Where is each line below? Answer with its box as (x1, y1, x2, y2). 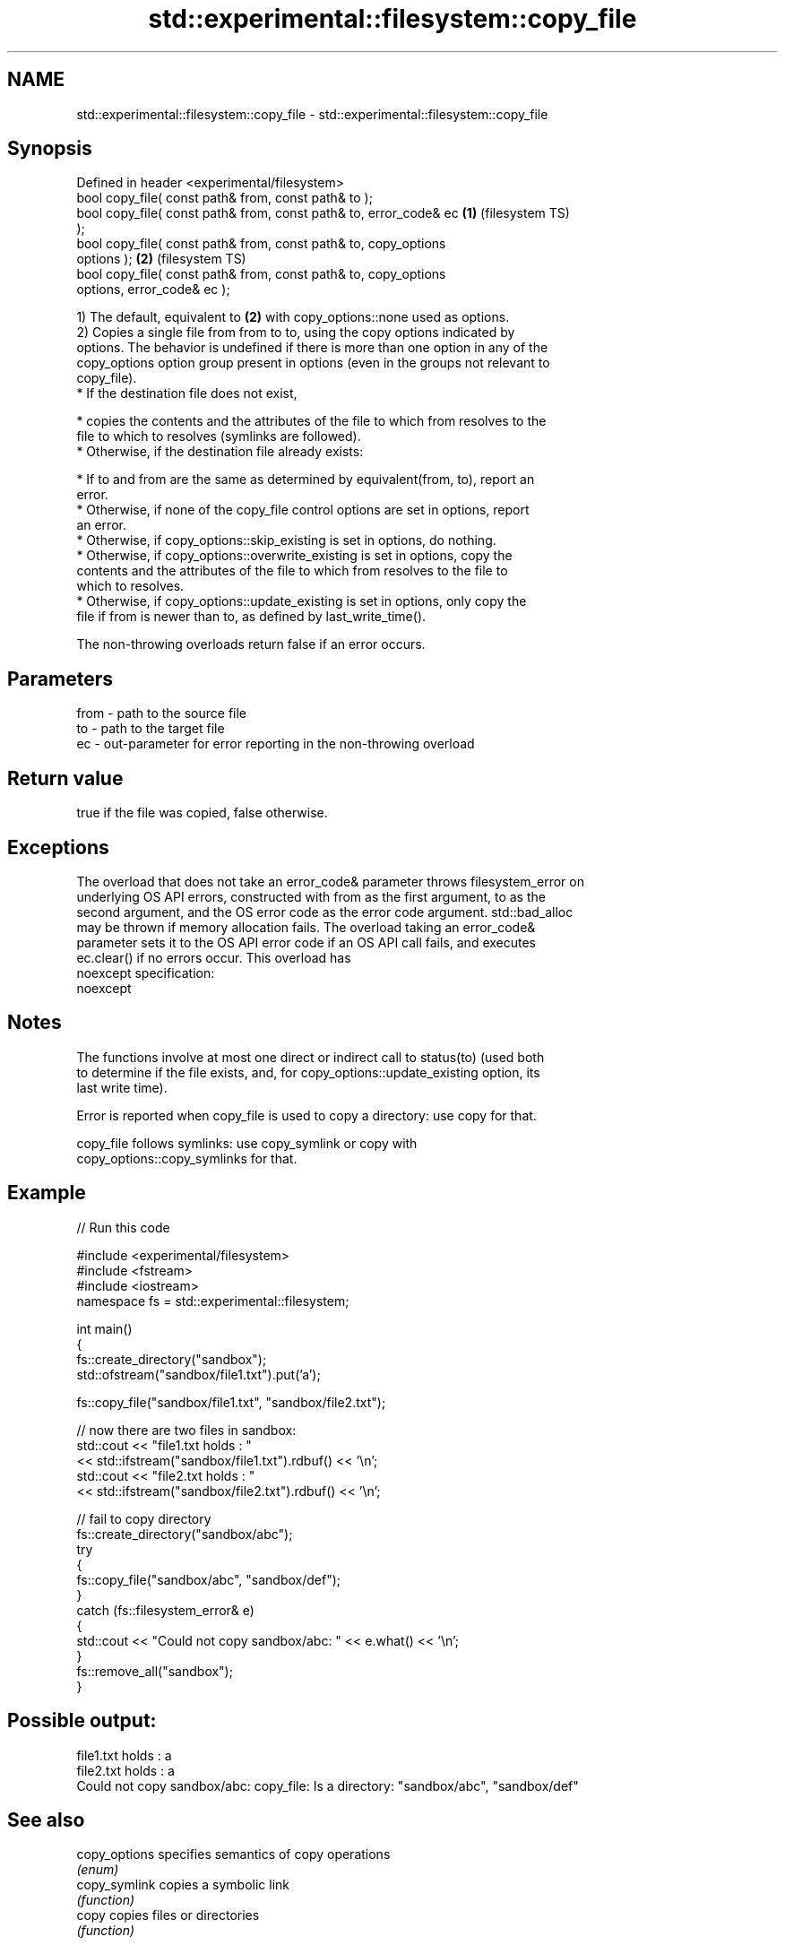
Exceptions (7, 835, 109, 859)
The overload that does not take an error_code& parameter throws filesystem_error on (76, 873, 584, 889)
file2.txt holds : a (76, 1762, 175, 1778)
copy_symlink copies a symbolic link (76, 1877, 290, 1893)
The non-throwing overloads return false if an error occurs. (76, 636, 426, 653)
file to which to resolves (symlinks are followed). (76, 428, 361, 445)
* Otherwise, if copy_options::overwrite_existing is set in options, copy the (76, 548, 513, 564)
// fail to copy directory (76, 1510, 211, 1526)
